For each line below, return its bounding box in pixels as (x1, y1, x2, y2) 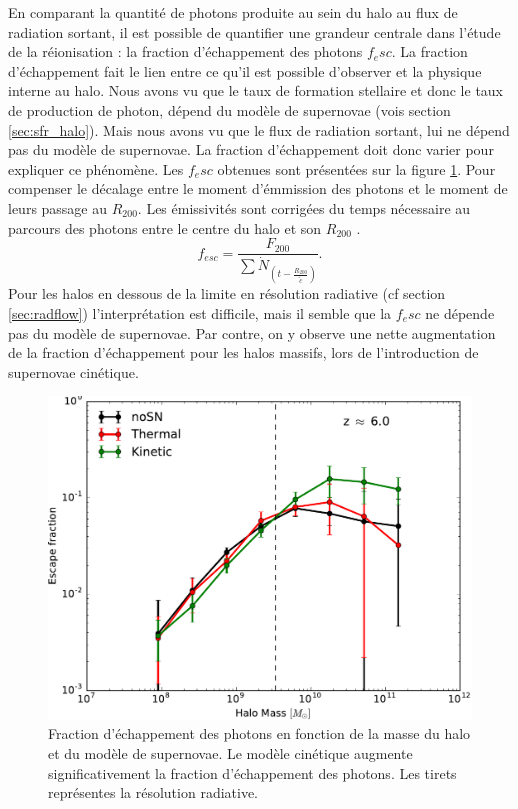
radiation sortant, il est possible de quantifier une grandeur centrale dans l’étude (8, 21, 501, 42)
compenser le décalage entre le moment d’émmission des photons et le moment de (8, 178, 508, 199)
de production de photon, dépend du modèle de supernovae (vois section (8, 99, 451, 120)
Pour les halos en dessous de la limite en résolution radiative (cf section (8, 283, 446, 304)
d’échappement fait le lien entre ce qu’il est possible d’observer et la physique (8, 60, 482, 81)
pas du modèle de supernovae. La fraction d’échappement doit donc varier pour (8, 139, 494, 160)
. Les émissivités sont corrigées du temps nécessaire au (137, 197, 471, 218)
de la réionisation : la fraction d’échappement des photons (8, 41, 363, 62)
